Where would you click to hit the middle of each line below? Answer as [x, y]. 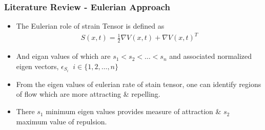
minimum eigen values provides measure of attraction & [134, 111]
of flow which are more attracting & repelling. [88, 94]
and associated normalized [211, 56]
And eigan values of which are [63, 56]
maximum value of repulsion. [62, 121]
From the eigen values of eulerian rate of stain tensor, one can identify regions [139, 84]
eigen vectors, [37, 66]
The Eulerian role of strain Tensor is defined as [90, 26]
